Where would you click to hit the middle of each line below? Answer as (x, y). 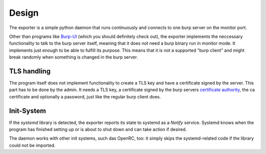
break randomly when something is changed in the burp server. (73, 57)
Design (24, 13)
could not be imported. (32, 145)
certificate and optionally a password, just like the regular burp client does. (85, 96)
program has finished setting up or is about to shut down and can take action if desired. (98, 129)
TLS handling (30, 71)
